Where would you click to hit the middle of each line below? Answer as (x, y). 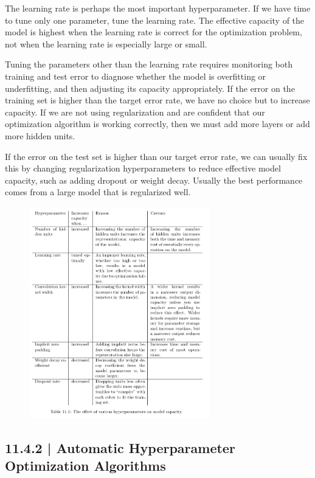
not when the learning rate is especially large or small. (106, 43)
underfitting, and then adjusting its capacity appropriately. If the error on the (150, 88)
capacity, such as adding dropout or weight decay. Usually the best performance (154, 180)
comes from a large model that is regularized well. (98, 192)
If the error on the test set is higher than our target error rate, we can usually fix (156, 156)
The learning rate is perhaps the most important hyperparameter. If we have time (158, 8)
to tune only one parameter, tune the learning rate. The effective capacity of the (155, 20)
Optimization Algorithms (85, 466)
